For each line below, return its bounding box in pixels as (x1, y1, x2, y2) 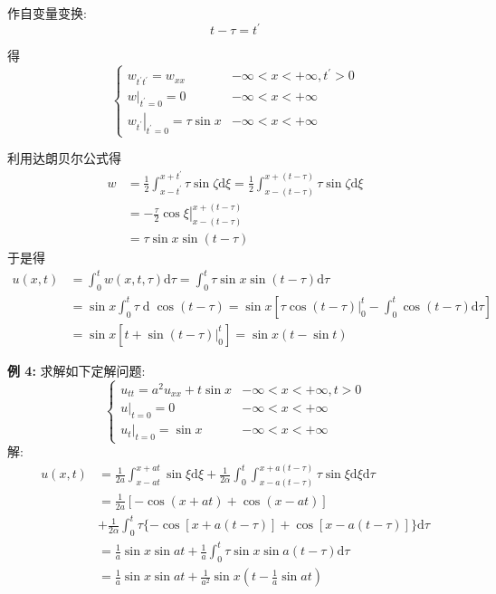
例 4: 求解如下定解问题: (7, 361, 146, 379)
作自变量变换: (7, 4, 87, 22)
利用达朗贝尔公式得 (7, 148, 121, 168)
